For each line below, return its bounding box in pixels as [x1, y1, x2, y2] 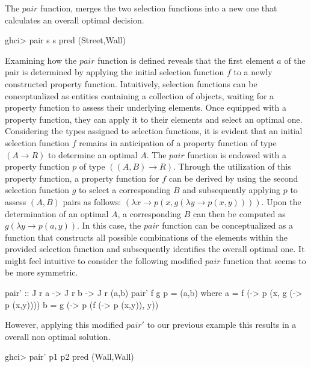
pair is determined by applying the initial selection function [5, 66, 224, 78]
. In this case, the [76, 219, 141, 232]
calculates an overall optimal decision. [5, 13, 144, 26]
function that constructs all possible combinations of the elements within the [5, 230, 288, 243]
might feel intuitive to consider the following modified [5, 254, 203, 267]
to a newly [233, 66, 273, 78]
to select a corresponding [79, 183, 171, 196]
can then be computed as [193, 207, 286, 220]
